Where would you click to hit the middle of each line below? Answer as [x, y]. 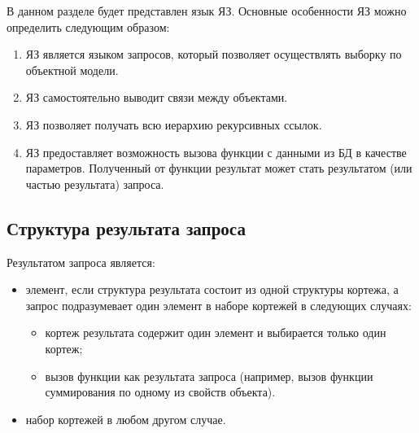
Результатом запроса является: [81, 262]
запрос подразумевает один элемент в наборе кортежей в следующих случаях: [218, 305]
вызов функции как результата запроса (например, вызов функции [209, 376]
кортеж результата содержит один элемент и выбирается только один [216, 332]
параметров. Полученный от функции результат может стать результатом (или [219, 168]
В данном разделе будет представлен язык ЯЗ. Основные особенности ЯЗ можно [207, 11]
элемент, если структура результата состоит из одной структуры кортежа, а [212, 289]
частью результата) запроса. [95, 184]
